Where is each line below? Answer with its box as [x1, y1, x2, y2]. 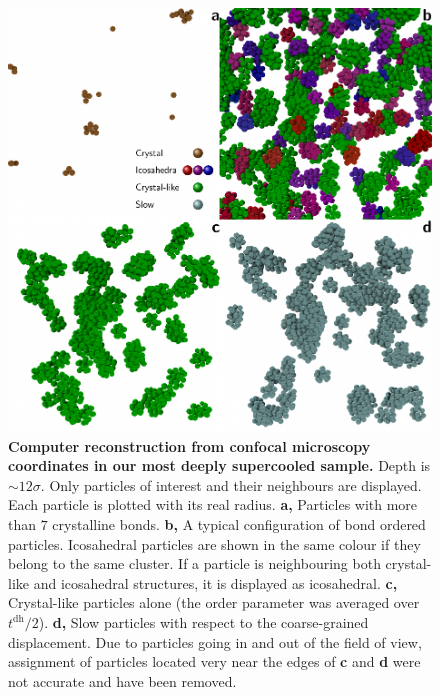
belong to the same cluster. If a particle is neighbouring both [8, 553, 381, 574]
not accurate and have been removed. [8, 670, 237, 691]
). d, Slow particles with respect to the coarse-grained [38, 611, 369, 632]
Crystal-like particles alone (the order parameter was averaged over [8, 592, 420, 613]
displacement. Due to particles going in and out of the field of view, [8, 631, 422, 652]
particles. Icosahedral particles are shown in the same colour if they [8, 533, 421, 554]
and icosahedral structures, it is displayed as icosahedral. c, [33, 572, 398, 593]
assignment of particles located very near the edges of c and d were [8, 651, 421, 672]
